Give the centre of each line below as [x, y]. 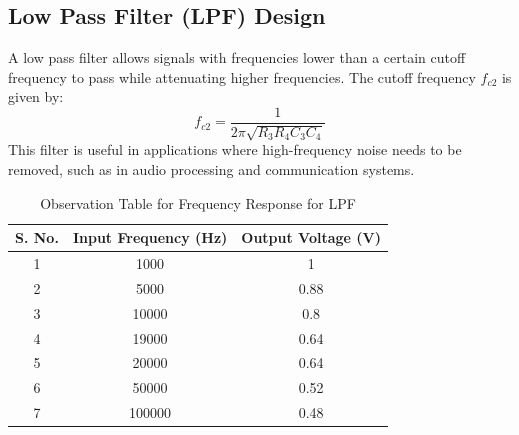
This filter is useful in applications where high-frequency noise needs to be [235, 149]
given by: [36, 96]
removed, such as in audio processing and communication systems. [211, 169]
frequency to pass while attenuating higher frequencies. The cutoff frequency [242, 76]
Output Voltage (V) [311, 237]
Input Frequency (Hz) [150, 237]
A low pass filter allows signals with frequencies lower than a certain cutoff [237, 57]
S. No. [37, 237]
